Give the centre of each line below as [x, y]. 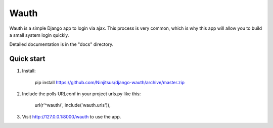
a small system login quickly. [39, 35]
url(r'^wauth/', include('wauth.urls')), [73, 105]
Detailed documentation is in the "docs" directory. [61, 44]
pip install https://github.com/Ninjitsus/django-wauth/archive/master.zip [109, 82]
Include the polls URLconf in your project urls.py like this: [81, 94]
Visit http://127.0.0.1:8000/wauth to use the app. [72, 116]
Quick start [27, 59]
